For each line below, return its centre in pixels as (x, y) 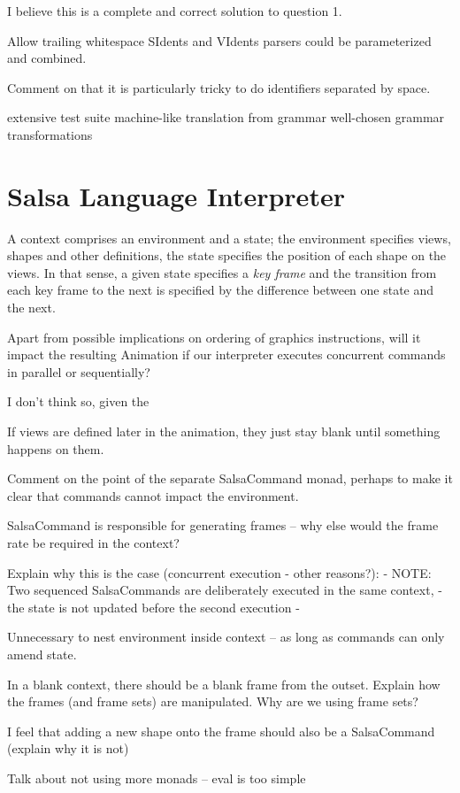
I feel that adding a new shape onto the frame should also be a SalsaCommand (221, 731)
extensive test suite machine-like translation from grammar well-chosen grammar (226, 117)
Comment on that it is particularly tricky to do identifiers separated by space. (219, 87)
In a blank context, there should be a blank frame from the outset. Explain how (224, 684)
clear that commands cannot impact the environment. (153, 495)
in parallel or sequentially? (79, 371)
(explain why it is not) (68, 748)
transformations (50, 134)
